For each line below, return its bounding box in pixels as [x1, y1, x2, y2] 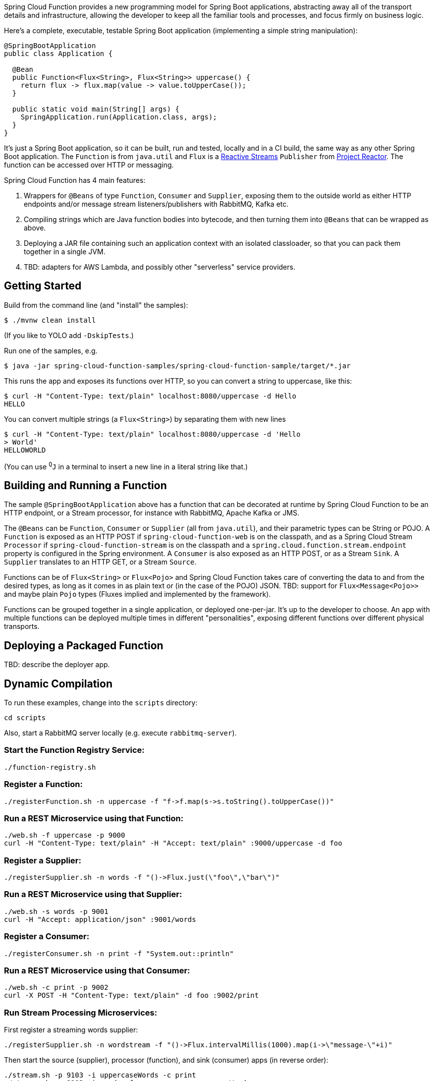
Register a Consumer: [4, 931, 90, 942]
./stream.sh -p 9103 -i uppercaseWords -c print [4, 1071, 196, 1080]
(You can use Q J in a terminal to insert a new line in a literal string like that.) [4, 460, 248, 471]
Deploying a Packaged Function [4, 639, 163, 652]
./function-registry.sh [4, 763, 96, 771]
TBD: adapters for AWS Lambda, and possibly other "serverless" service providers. [24, 263, 295, 271]
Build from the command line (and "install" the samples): [4, 300, 188, 309]
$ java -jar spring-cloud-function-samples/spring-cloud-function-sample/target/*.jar [4, 361, 351, 370]
